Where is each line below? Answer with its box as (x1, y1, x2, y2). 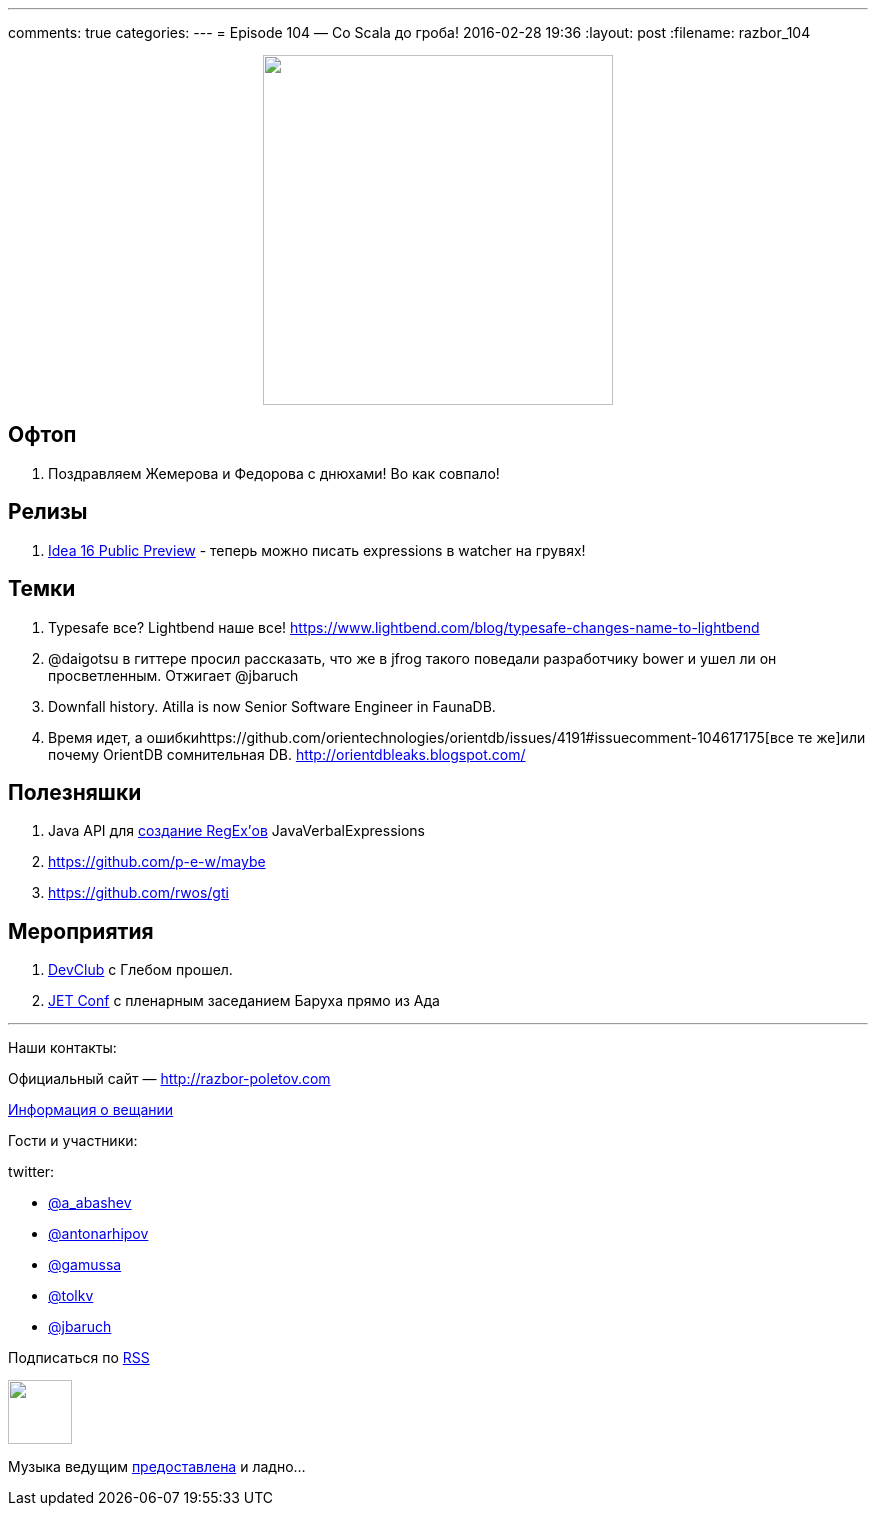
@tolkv (48, 1287, 94, 1305)
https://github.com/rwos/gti (48, 884, 229, 902)
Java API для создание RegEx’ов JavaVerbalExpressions (48, 822, 425, 840)
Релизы (8, 499, 88, 525)
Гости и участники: (8, 1132, 138, 1150)
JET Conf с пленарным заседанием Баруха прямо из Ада (48, 992, 440, 1010)
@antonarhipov (48, 1225, 149, 1243)
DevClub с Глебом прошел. (48, 961, 233, 979)
